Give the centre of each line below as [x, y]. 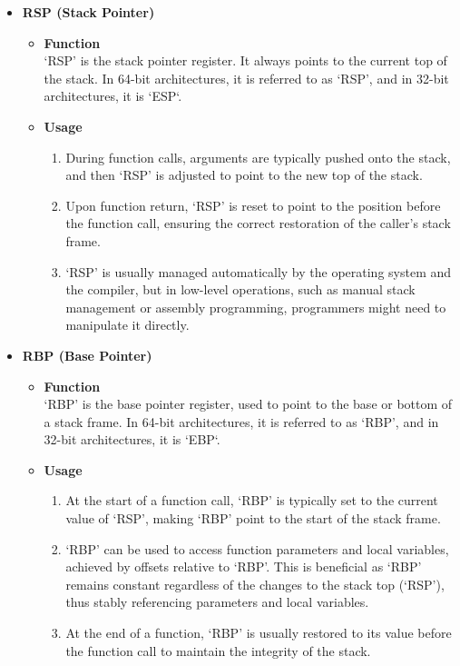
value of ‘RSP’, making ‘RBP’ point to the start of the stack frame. [253, 518]
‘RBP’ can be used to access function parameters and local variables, [257, 548]
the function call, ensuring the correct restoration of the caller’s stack [258, 223]
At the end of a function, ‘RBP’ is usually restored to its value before [259, 633]
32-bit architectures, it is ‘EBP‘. [132, 439]
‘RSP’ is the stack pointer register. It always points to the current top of [245, 60]
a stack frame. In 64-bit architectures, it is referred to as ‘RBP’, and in [241, 421]
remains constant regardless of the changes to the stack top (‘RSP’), [255, 584]
